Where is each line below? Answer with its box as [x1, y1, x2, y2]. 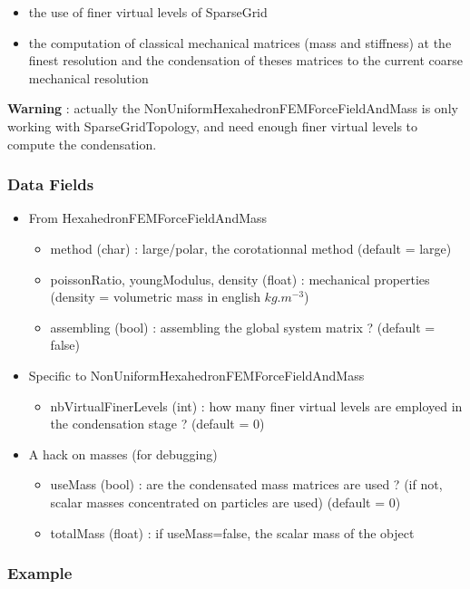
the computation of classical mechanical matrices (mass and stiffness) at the [28, 33, 452, 52]
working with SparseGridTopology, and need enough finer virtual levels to [7, 116, 418, 135]
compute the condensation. [7, 134, 157, 153]
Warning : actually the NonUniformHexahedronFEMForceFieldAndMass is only [7, 99, 458, 118]
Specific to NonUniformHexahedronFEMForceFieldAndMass [28, 365, 365, 384]
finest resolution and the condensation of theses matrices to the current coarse [28, 51, 464, 70]
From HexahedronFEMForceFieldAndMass [28, 208, 268, 227]
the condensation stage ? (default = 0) [50, 414, 265, 433]
